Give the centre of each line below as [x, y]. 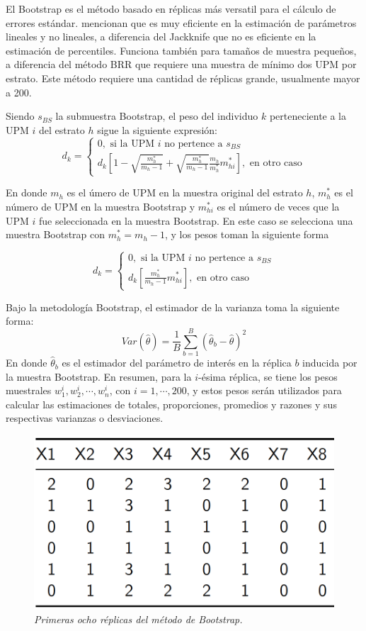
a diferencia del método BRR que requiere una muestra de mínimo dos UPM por [181, 64]
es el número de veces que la [278, 206]
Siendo [20, 116]
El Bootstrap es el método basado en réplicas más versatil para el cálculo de [171, 9]
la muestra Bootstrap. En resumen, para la [99, 376]
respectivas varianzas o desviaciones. [85, 418]
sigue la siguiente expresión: [157, 129]
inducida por [330, 363]
